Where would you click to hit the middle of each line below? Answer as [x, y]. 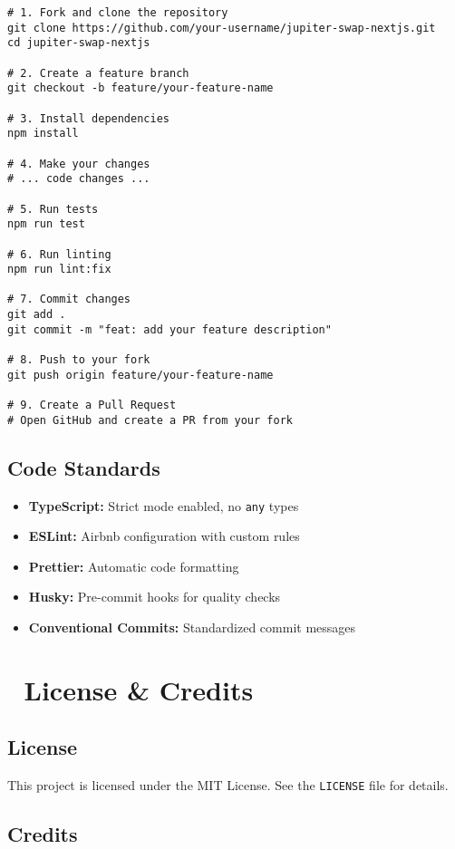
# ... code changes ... [79, 179]
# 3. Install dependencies [88, 118]
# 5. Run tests [53, 209]
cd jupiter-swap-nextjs [79, 43]
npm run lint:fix [59, 270]
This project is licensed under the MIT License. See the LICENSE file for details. [228, 785]
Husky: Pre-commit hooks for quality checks [155, 597]
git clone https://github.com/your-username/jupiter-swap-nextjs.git [222, 28]
